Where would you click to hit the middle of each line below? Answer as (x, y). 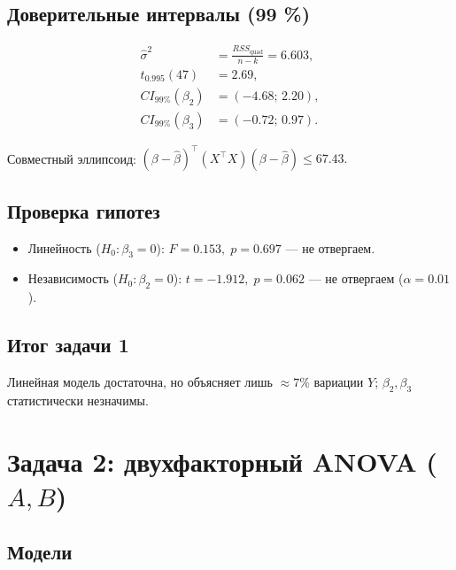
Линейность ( (64, 247)
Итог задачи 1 (68, 345)
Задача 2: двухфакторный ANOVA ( (222, 461)
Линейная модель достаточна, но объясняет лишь (140, 381)
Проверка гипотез (84, 210)
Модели (40, 552)
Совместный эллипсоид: (72, 158)
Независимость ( (73, 278)
